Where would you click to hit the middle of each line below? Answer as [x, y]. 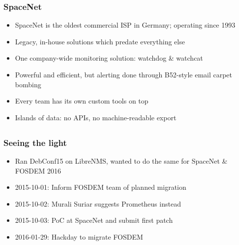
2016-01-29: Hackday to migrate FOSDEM [79, 237]
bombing [28, 84]
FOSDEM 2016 [38, 170]
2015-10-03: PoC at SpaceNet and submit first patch [94, 220]
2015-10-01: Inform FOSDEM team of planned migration [101, 187]
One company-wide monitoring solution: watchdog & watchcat [109, 58]
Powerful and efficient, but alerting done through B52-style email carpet [124, 74]
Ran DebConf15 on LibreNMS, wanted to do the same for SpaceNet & [121, 161]
